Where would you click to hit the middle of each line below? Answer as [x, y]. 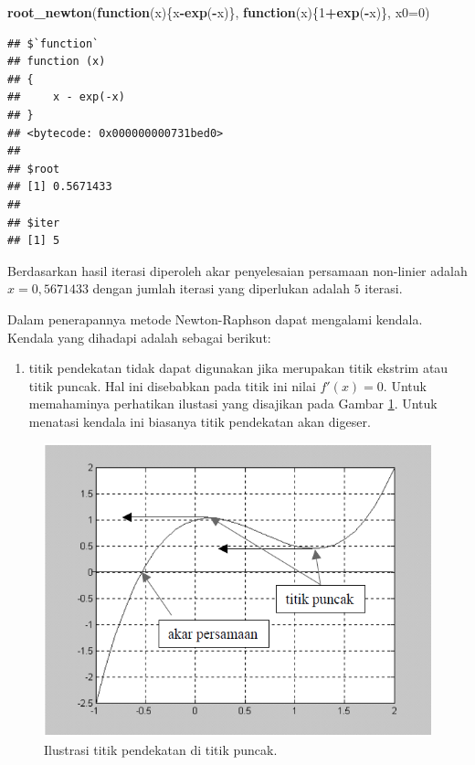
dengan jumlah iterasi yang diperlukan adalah [221, 288]
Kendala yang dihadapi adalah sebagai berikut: [139, 337]
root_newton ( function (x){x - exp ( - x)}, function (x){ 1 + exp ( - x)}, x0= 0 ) [219, 12]
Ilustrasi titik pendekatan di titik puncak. [161, 750]
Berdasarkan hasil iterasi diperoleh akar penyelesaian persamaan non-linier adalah [237, 270]
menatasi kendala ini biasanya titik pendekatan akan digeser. [200, 421]
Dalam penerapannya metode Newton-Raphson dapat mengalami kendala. [215, 319]
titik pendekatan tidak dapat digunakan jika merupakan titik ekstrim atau [238, 368]
